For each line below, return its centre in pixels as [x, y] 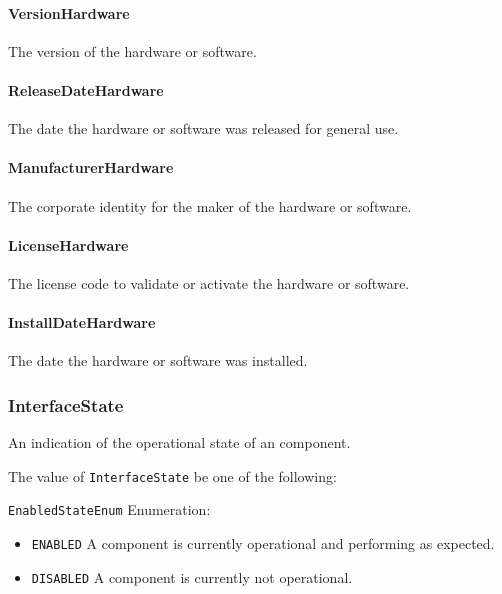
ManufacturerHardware [91, 167]
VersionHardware [69, 12]
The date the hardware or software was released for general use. [203, 128]
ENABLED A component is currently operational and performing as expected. [263, 543]
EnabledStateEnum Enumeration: [109, 509]
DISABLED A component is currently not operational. [192, 576]
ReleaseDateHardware [86, 89]
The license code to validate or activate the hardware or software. [209, 282]
